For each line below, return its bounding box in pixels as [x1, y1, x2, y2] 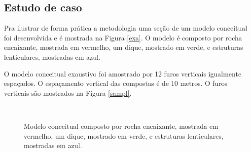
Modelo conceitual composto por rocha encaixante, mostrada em [24, 120, 218, 131]
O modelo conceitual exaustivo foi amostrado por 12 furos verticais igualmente [4, 68, 242, 78]
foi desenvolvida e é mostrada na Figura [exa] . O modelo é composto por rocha [4, 32, 242, 42]
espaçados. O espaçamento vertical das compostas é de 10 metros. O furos [4, 78, 227, 88]
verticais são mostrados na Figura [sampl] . [4, 87, 132, 98]
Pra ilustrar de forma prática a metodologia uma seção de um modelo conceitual [4, 23, 248, 33]
